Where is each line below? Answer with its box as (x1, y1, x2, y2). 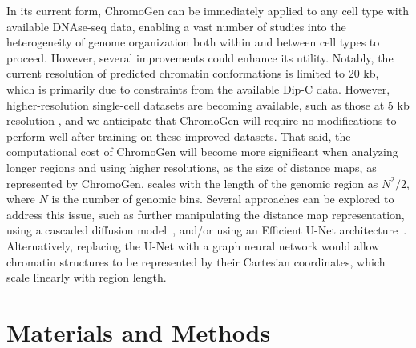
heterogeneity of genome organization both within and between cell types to (6, 34, 380, 50)
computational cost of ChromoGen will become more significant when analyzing (6, 143, 398, 160)
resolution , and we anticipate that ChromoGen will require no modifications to (6, 112, 397, 129)
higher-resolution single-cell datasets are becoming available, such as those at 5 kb (6, 96, 410, 113)
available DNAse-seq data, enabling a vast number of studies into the (6, 18, 346, 34)
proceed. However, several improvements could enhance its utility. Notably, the (6, 49, 394, 66)
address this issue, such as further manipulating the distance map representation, (6, 206, 405, 222)
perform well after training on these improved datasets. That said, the (6, 127, 351, 144)
